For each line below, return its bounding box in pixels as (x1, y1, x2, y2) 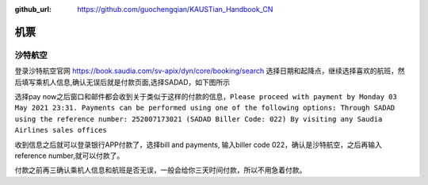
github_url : (14, 5, 52, 13)
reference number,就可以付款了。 (14, 151, 124, 160)
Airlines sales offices (14, 125, 107, 135)
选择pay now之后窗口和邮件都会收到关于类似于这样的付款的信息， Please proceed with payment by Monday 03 (14, 91, 398, 101)
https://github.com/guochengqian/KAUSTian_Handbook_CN (77, 5, 273, 13)
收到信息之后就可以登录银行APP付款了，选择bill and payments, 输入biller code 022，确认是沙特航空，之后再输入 (14, 140, 382, 149)
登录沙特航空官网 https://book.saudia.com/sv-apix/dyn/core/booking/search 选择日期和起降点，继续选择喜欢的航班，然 (14, 66, 405, 75)
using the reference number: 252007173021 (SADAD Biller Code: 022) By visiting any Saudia (14, 114, 383, 123)
